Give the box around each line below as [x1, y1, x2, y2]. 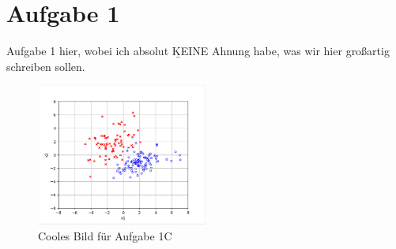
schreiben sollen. [6, 58, 85, 74]
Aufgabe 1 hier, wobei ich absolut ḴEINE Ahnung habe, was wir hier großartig [6, 43, 390, 59]
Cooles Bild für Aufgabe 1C [38, 228, 172, 244]
